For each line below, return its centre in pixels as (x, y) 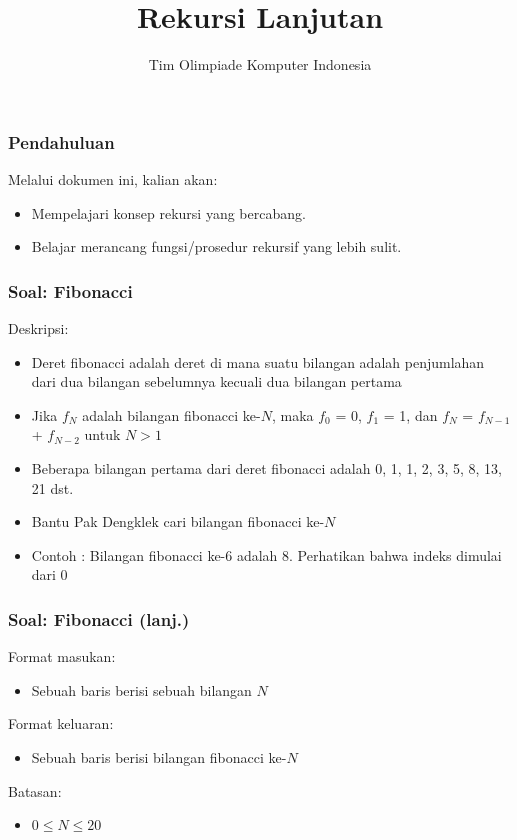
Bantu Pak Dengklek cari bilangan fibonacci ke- (178, 521)
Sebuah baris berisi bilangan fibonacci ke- (159, 756)
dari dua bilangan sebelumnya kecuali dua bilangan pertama (216, 381)
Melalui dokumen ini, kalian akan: (113, 179)
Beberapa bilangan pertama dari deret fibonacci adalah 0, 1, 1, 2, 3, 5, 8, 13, (266, 467)
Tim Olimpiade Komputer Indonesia (260, 64)
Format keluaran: (61, 723)
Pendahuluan (61, 141)
